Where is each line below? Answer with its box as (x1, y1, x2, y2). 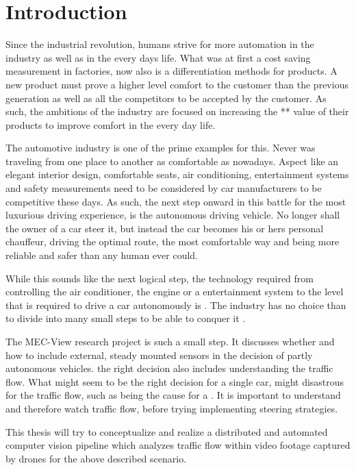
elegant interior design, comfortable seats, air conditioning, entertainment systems (5, 167, 349, 182)
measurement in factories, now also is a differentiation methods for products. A (5, 64, 338, 78)
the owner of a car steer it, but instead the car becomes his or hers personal (5, 221, 324, 235)
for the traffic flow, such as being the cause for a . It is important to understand (5, 388, 341, 402)
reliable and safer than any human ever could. (5, 248, 198, 262)
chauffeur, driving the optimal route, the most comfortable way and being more (5, 234, 340, 249)
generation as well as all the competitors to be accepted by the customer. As (5, 90, 327, 105)
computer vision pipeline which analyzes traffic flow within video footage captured (5, 438, 351, 452)
